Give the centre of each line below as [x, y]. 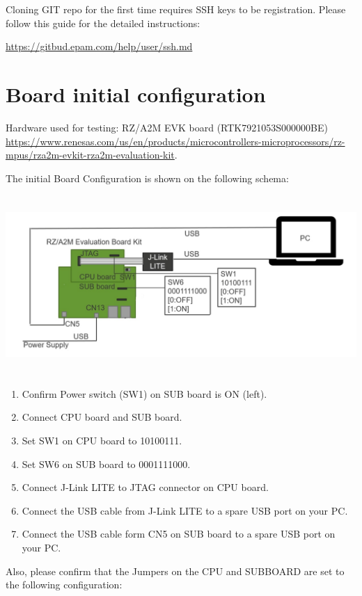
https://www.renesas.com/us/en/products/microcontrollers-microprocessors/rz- [175, 141]
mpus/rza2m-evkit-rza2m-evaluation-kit [90, 155]
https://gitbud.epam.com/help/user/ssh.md [99, 46]
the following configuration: [64, 585]
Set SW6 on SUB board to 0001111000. [106, 464]
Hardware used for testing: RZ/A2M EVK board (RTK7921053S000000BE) [167, 127]
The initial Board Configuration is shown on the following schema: [147, 178]
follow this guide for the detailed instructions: [103, 23]
